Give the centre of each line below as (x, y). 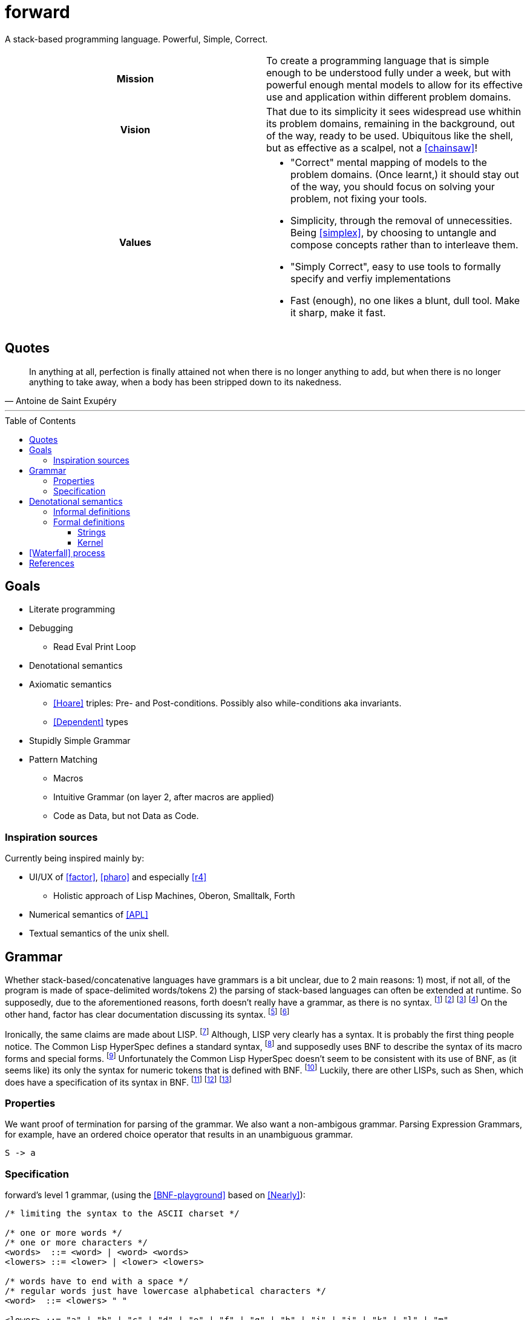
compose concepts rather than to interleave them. (404, 244)
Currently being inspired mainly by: (75, 858)
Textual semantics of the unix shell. (99, 934)
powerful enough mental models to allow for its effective (394, 85)
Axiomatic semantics (70, 685)
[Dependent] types (91, 722)
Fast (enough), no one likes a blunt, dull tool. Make (405, 300)
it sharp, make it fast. (338, 312)
